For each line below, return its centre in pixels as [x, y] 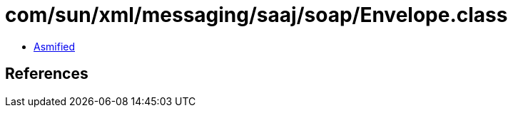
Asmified [55, 46]
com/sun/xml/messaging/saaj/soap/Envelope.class [256, 15]
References [47, 74]
